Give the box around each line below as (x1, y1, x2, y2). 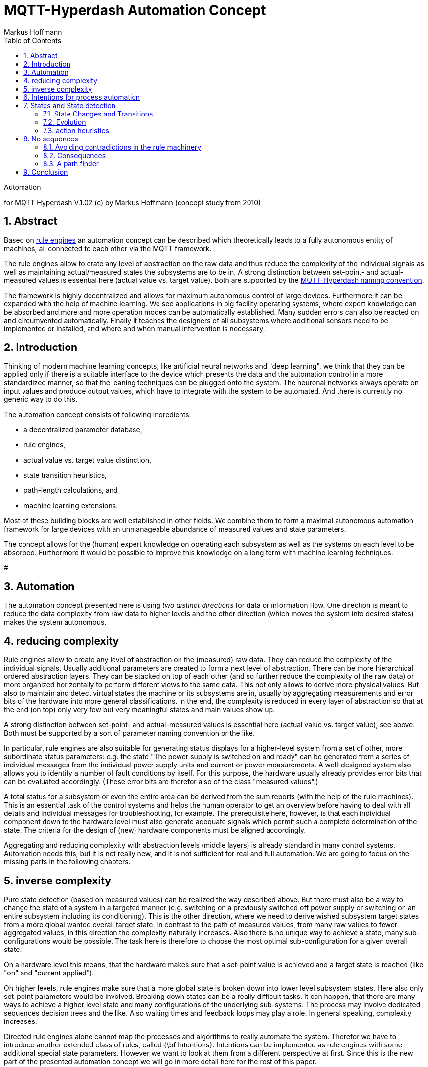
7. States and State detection (23, 101, 116, 110)
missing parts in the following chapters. (4, 858, 131, 866)
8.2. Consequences (43, 151, 106, 160)
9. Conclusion (23, 167, 68, 176)
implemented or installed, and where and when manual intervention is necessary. (4, 324, 265, 333)
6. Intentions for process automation (23, 93, 140, 101)
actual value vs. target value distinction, (23, 456, 152, 464)
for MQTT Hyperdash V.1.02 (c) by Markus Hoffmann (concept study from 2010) (4, 198, 261, 207)
